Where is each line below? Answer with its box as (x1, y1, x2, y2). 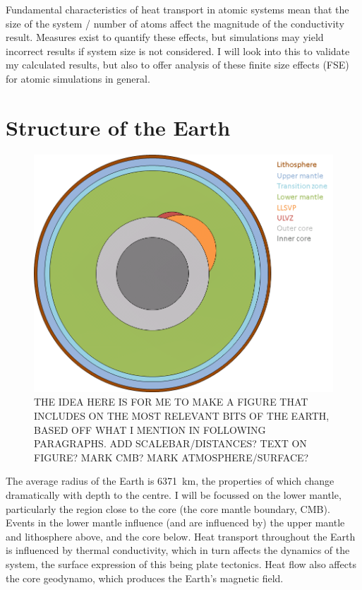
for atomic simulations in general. (6, 71, 150, 85)
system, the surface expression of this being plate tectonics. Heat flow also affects (6, 557, 356, 572)
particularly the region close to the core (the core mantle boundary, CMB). (6, 501, 330, 516)
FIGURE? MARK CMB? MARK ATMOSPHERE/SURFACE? (34, 449, 309, 464)
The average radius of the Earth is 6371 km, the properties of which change (6, 473, 334, 488)
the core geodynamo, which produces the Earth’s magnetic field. (6, 570, 284, 585)
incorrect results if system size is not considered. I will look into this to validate (6, 43, 350, 58)
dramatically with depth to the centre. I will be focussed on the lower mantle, (6, 488, 342, 502)
